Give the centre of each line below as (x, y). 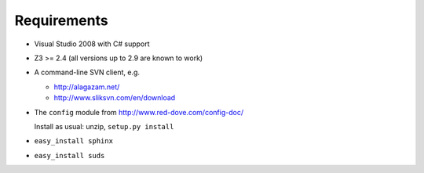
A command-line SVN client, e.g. (87, 72)
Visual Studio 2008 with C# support (92, 44)
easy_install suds (69, 155)
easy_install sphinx (74, 141)
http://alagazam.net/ (87, 87)
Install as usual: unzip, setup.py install (104, 126)
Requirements (62, 20)
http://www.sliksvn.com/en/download (115, 98)
